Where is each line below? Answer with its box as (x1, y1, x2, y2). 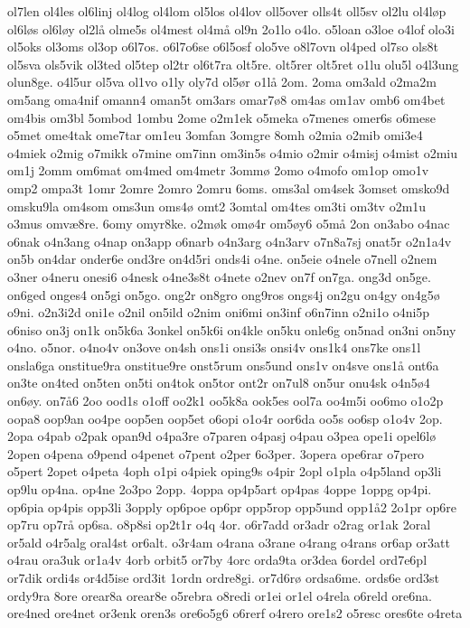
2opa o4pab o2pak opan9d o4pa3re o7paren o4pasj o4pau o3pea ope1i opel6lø (7, 426, 437, 445)
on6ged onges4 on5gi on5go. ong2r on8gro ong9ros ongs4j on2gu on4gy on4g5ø (7, 285, 440, 304)
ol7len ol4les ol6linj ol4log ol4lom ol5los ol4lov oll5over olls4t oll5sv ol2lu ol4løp (7, 2, 446, 20)
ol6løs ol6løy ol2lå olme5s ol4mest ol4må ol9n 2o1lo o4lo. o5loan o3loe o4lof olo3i (7, 19, 455, 38)
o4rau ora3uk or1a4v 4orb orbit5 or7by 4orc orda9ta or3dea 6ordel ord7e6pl (7, 550, 428, 569)
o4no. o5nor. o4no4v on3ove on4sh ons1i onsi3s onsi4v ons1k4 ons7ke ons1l (7, 338, 421, 357)
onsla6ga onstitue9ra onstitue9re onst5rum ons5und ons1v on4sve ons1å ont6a (7, 355, 439, 374)
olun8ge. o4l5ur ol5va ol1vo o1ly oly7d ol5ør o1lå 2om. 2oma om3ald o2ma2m (7, 72, 437, 91)
